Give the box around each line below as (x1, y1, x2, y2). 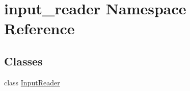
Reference (4, 18, 75, 39)
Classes (4, 53, 43, 69)
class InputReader (4, 77, 60, 87)
